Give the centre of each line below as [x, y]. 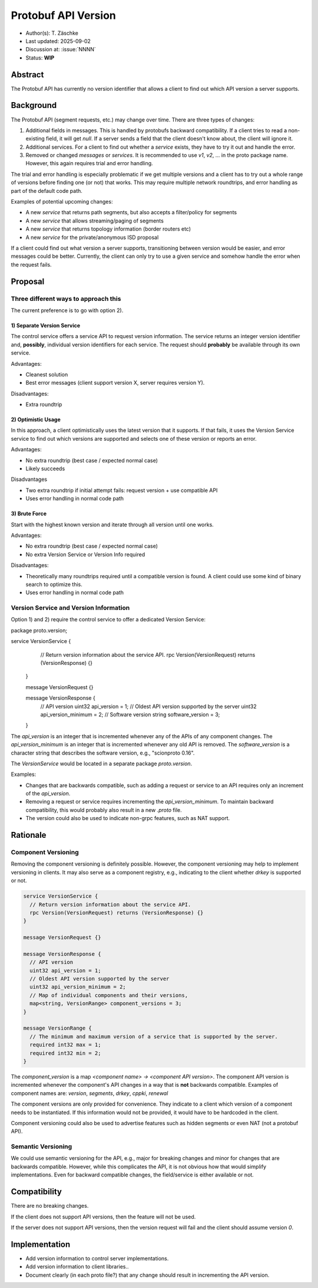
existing [35, 139]
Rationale [29, 835]
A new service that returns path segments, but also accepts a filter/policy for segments [131, 212]
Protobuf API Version [63, 15]
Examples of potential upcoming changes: [62, 202]
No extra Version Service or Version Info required [85, 554]
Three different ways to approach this [66, 299]
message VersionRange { [58, 1028]
